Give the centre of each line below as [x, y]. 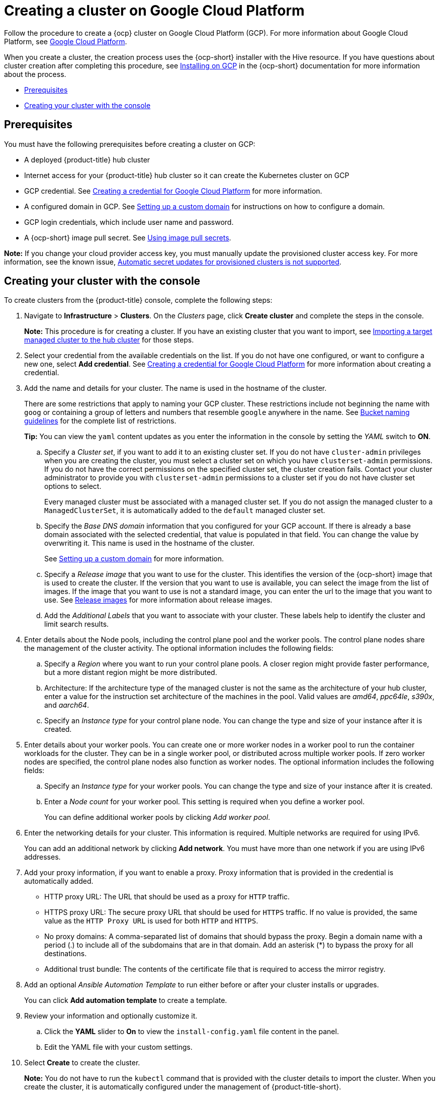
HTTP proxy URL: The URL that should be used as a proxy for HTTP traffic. [167, 897]
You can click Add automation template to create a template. [126, 1000]
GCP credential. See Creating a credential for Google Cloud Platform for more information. [173, 191]
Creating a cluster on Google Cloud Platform [154, 11]
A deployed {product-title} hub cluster [87, 159]
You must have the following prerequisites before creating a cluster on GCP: [130, 144]
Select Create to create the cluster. [82, 1063]
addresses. [42, 857]
